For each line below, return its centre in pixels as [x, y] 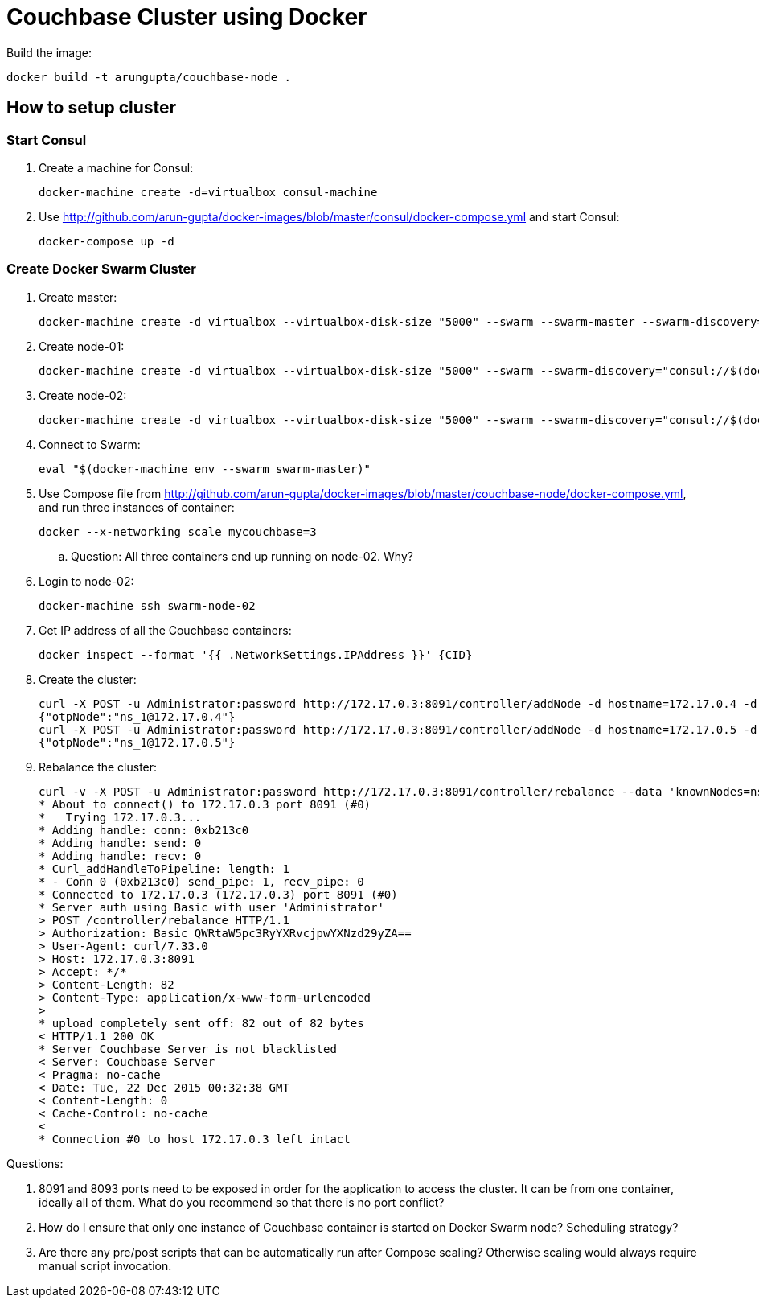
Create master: [78, 297]
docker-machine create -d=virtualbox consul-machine [208, 192]
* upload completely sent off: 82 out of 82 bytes [201, 1023]
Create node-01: [82, 346]
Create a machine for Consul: [116, 167]
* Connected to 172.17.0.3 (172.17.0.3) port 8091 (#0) [218, 894]
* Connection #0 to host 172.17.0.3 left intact [195, 1139]
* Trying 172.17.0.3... [120, 817]
